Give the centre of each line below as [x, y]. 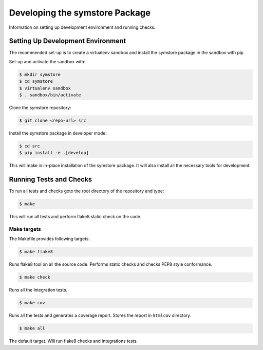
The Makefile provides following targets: [49, 239]
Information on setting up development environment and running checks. [82, 27]
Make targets [25, 229]
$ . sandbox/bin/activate [50, 95]
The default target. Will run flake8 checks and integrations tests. [74, 341]
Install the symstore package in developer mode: [58, 133]
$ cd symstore [36, 81]
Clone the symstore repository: [40, 108]
